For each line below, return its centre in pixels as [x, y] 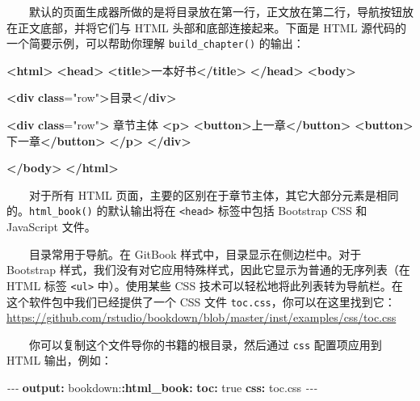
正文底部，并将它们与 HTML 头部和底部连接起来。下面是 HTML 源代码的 [212, 27]
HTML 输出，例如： [59, 360]
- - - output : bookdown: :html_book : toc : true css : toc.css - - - [162, 387]
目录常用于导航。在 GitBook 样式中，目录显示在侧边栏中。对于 [195, 253]
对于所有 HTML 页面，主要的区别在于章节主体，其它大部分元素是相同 [214, 194]
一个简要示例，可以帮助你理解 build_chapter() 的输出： [155, 43]
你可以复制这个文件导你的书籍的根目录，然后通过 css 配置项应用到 [206, 344]
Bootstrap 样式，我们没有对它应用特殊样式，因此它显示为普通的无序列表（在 [208, 270]
